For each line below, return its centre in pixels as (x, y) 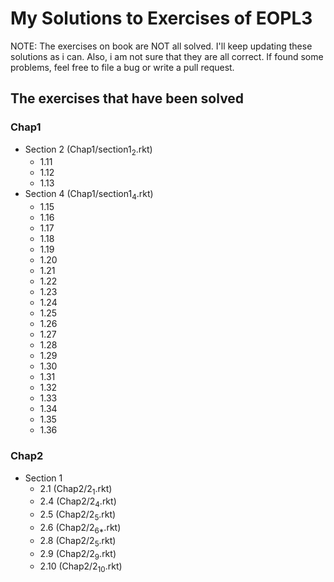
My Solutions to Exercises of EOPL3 (161, 18)
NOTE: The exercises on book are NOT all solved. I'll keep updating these (161, 46)
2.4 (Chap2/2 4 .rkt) (78, 502)
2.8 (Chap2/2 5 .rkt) (78, 541)
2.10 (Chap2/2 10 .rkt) (81, 567)
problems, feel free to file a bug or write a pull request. (122, 67)
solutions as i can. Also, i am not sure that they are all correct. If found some (167, 56)
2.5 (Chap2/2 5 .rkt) (78, 515)
